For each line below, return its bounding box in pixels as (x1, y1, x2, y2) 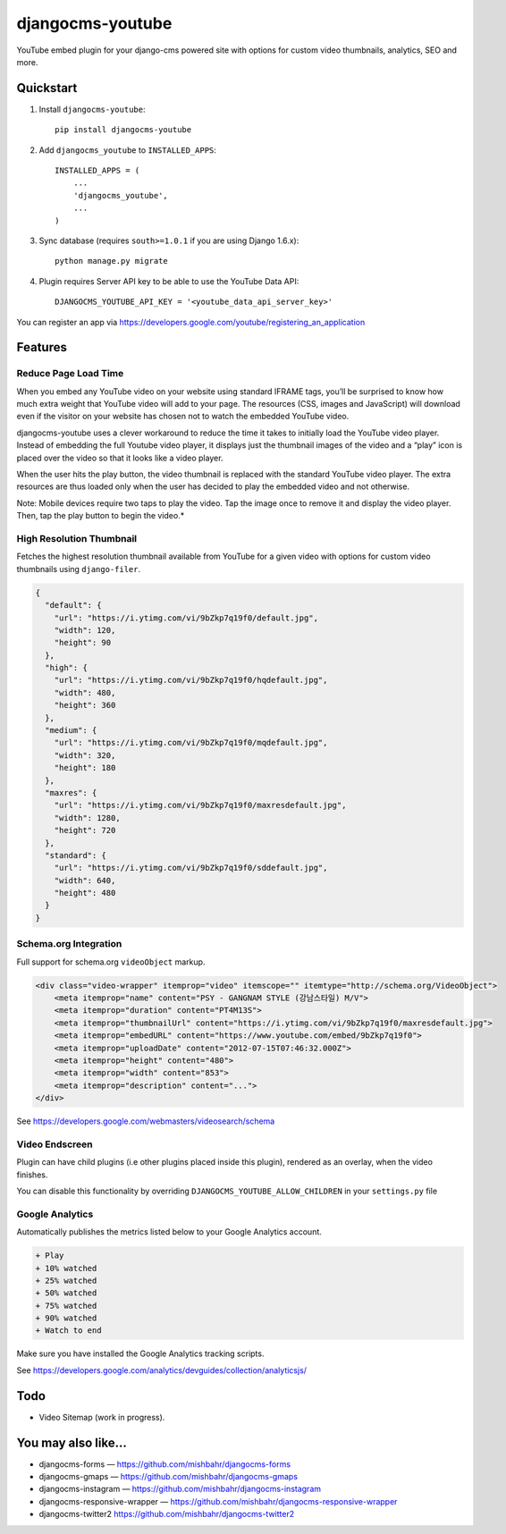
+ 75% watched (35, 1301, 97, 1311)
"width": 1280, (54, 813, 121, 822)
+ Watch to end (35, 1326, 102, 1336)
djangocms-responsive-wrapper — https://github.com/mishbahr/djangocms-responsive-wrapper (38, 1496, 398, 1506)
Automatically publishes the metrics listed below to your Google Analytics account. (16, 1226, 322, 1237)
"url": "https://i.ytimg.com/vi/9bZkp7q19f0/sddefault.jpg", (54, 863, 328, 873)
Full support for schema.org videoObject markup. (16, 957, 206, 967)
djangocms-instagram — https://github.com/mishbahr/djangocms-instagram (38, 1484, 322, 1495)
